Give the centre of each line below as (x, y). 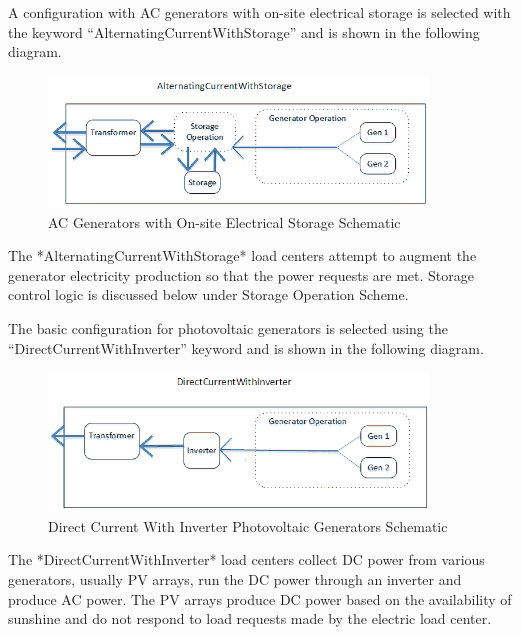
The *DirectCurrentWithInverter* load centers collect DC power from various (246, 559)
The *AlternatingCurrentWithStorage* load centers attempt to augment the (242, 255)
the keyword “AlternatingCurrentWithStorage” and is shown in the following (244, 31)
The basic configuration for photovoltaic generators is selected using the (228, 328)
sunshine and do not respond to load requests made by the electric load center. (250, 618)
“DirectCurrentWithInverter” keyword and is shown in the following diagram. (246, 347)
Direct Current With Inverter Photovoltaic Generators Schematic (248, 525)
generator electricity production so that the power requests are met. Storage (241, 274)
